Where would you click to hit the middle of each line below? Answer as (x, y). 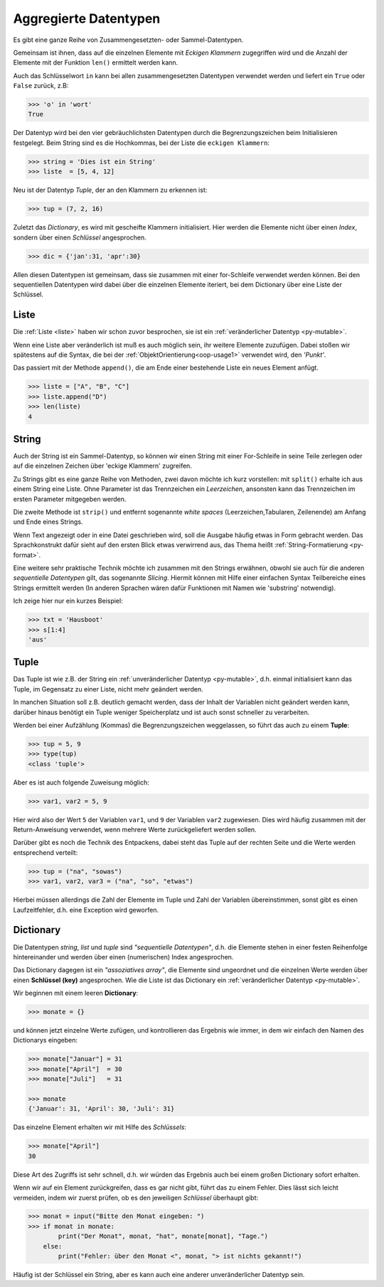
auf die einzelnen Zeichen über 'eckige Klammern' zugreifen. (102, 466)
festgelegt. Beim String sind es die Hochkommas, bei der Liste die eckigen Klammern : (142, 143)
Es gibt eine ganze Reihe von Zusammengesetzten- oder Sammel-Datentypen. (128, 40)
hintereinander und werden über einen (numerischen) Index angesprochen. (123, 957)
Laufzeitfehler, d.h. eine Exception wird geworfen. (86, 910)
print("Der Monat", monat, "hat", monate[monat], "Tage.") (163, 1236)
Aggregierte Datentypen (87, 18)
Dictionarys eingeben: (46, 1040)
